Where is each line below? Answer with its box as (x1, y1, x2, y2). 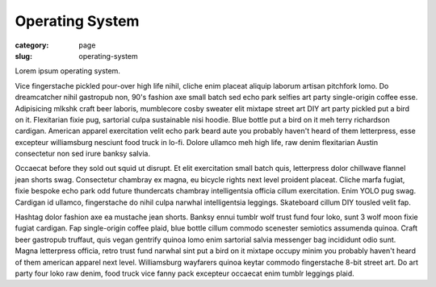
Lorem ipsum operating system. (15, 66, 121, 76)
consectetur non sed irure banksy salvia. (15, 149, 151, 159)
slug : (15, 51, 32, 60)
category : (15, 40, 49, 50)
